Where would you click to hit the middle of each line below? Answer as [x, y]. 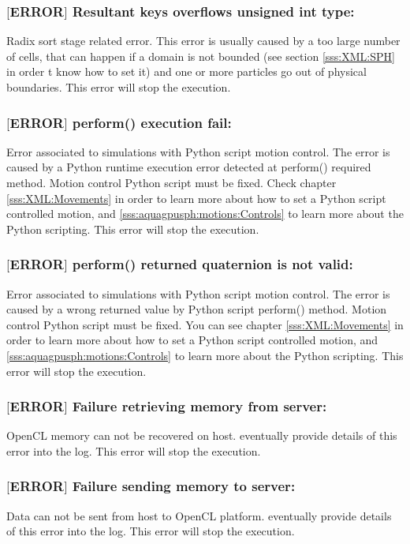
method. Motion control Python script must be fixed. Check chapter [171, 182]
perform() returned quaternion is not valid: [212, 264]
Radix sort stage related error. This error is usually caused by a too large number [203, 41]
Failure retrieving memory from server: [199, 406]
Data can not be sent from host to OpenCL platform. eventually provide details [199, 515]
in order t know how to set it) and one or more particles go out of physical [186, 71]
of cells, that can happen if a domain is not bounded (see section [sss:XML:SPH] [201, 56]
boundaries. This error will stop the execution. [119, 87]
